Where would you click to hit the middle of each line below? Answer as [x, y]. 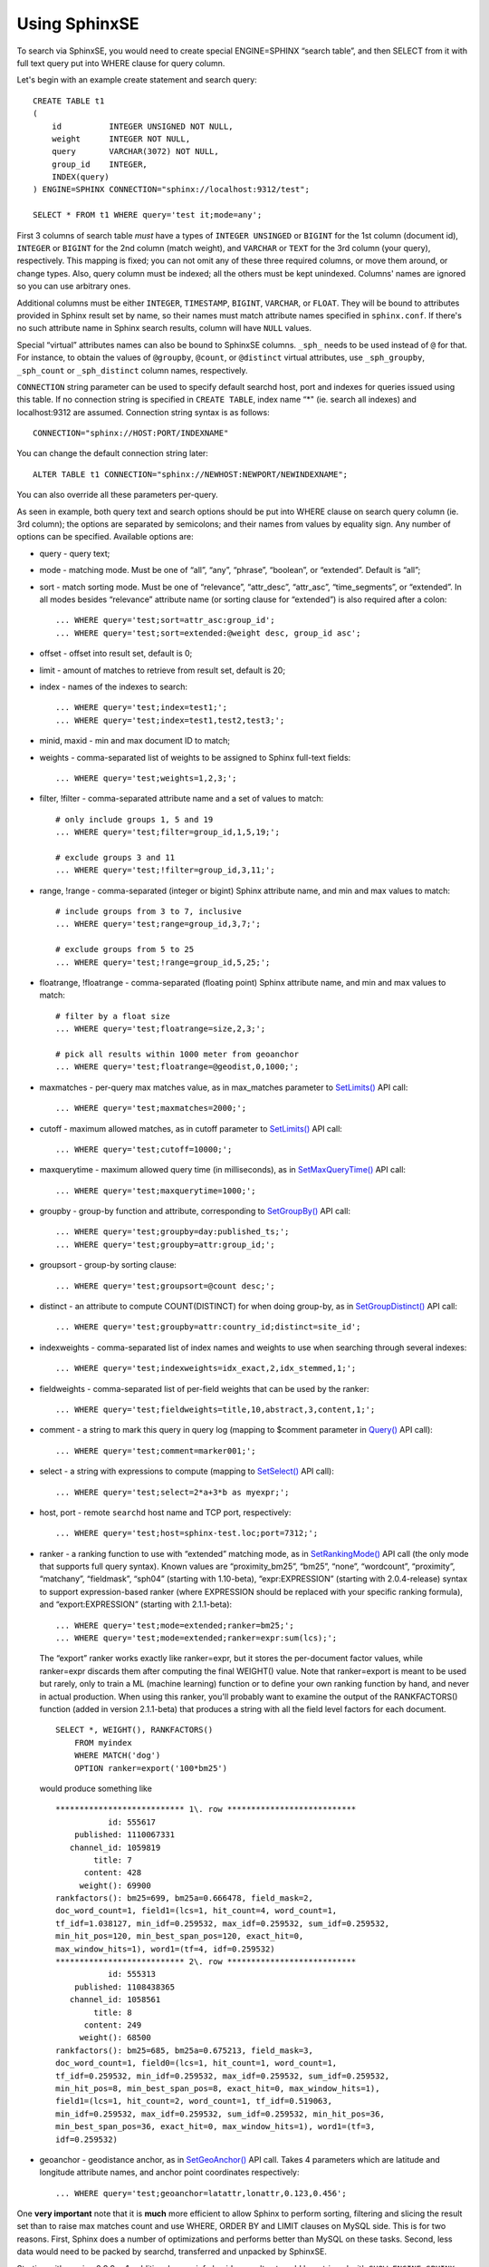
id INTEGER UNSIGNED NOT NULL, [143, 126]
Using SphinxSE [78, 24]
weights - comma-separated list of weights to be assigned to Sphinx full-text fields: [195, 757]
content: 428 [113, 1873]
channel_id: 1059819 [115, 1847]
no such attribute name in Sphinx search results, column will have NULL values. [164, 328]
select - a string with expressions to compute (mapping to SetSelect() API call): [187, 1471]
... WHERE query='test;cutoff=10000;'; [144, 1149]
